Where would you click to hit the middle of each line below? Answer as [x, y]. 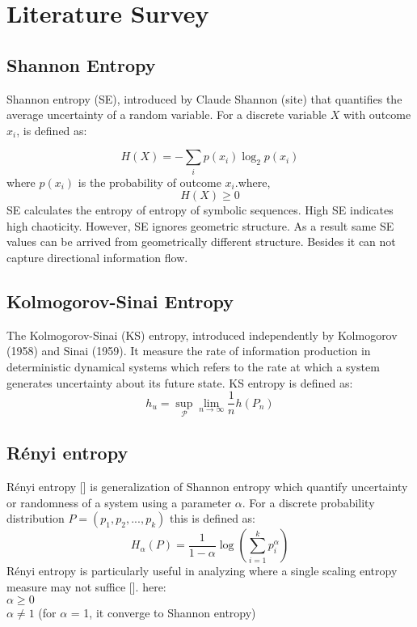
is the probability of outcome [150, 182]
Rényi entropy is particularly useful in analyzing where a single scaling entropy [202, 571]
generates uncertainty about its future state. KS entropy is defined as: [180, 382]
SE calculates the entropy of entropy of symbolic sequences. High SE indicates [200, 210]
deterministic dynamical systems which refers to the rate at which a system [193, 367]
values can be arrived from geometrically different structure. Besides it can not [201, 241]
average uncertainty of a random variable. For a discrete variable [167, 114]
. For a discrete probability [308, 502]
